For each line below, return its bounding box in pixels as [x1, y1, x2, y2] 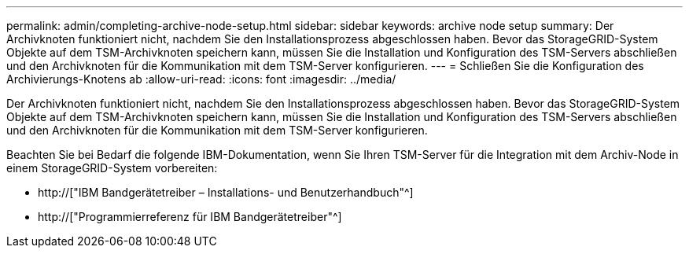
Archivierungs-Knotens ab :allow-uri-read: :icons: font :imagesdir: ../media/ [6, 72, 396, 86]
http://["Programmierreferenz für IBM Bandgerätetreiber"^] [38, 210, 342, 223]
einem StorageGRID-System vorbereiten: [6, 161, 218, 175]
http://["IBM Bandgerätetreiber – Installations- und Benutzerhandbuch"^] [38, 186, 414, 199]
